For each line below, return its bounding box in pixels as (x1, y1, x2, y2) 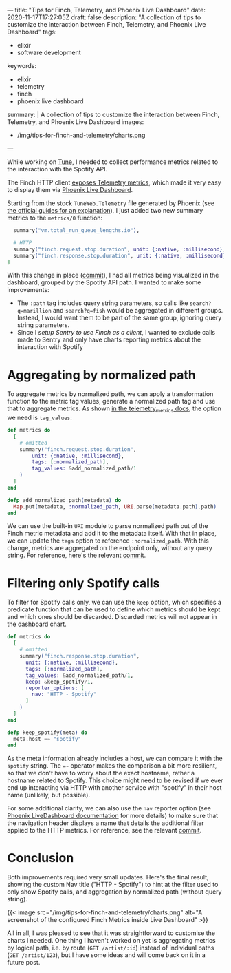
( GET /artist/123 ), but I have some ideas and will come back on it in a (7, 951, 206, 959)
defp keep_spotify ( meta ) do (7, 729, 88, 736)
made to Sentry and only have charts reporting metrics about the (16, 335, 201, 344)
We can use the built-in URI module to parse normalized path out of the (7, 522, 208, 530)
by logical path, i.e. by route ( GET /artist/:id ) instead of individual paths (7, 943, 214, 952)
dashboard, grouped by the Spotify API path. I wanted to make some (7, 278, 201, 286)
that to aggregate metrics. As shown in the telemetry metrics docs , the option (7, 404, 221, 415)
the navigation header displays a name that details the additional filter (7, 819, 204, 827)
